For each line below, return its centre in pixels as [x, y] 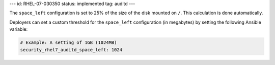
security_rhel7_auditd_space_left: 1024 [71, 50]
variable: [19, 29]
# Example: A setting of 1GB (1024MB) [68, 43]
